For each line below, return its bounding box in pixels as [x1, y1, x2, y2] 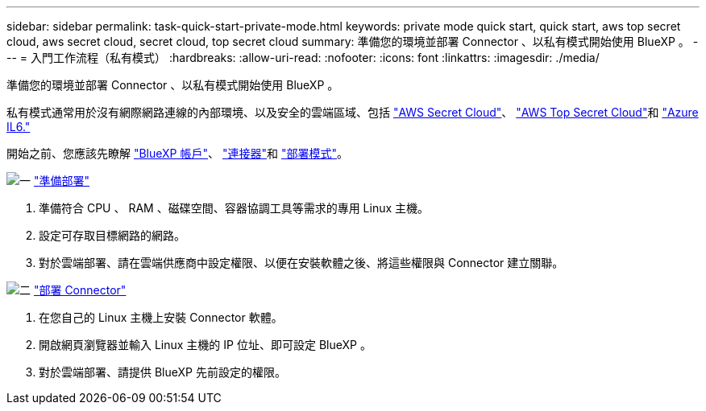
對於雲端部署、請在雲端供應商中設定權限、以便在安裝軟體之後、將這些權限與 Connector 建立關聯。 [39, 256, 564, 269]
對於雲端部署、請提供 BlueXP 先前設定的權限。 [39, 365, 286, 379]
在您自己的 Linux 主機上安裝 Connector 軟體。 [39, 310, 283, 324]
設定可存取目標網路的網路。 [39, 228, 185, 242]
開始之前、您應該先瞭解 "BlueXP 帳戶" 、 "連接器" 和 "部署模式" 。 [6, 146, 348, 160]
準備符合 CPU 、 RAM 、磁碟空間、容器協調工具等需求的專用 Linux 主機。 [39, 201, 430, 215]
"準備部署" [33, 174, 89, 187]
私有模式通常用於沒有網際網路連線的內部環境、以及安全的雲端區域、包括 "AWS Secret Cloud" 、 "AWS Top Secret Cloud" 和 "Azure [6, 105, 699, 119]
